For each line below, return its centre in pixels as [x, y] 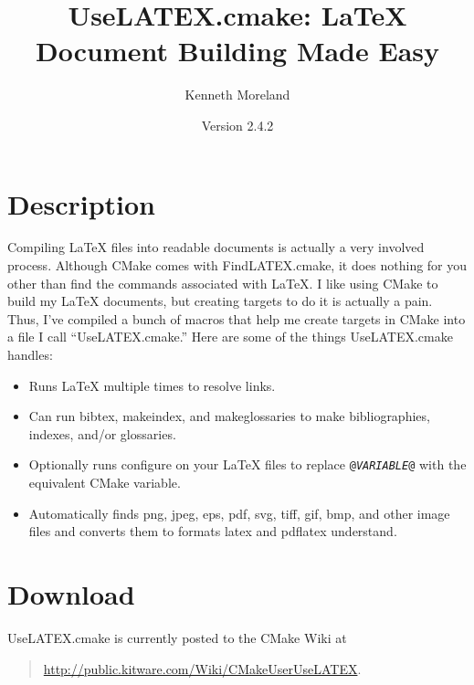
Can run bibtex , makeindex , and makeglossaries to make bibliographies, [229, 416]
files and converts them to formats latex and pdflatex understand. [213, 531]
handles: [30, 354]
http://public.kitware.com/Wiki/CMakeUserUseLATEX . [202, 668]
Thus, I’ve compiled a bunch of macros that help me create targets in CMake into [237, 318]
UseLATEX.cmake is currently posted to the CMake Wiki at [177, 637]
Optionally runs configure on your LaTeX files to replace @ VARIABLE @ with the [248, 464]
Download [71, 594]
